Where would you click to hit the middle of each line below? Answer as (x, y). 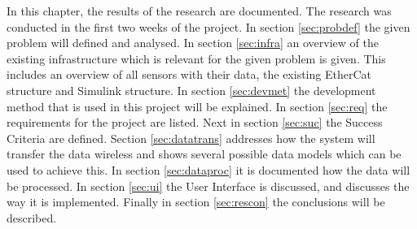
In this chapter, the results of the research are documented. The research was (199, 11)
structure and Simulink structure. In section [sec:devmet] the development (191, 90)
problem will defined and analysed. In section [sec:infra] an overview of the (193, 43)
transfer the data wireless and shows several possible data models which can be (204, 154)
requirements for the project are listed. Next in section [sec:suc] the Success (195, 122)
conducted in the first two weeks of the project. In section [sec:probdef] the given (208, 26)
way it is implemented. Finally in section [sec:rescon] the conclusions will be (196, 202)
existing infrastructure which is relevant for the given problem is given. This (196, 58)
